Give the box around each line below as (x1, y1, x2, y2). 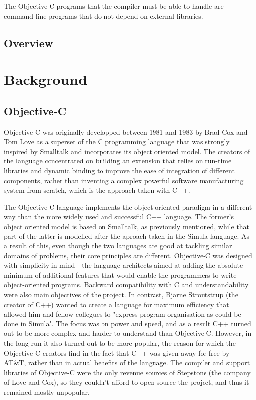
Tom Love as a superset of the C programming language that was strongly (4, 136, 230, 147)
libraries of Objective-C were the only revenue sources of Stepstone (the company (4, 367, 251, 377)
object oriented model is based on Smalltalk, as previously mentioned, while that (4, 221, 250, 231)
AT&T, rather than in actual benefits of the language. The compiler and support (4, 357, 250, 368)
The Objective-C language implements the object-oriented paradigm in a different (4, 201, 252, 212)
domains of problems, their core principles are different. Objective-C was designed (4, 250, 252, 260)
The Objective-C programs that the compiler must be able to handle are (4, 1, 224, 11)
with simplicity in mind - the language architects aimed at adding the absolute (4, 260, 243, 270)
